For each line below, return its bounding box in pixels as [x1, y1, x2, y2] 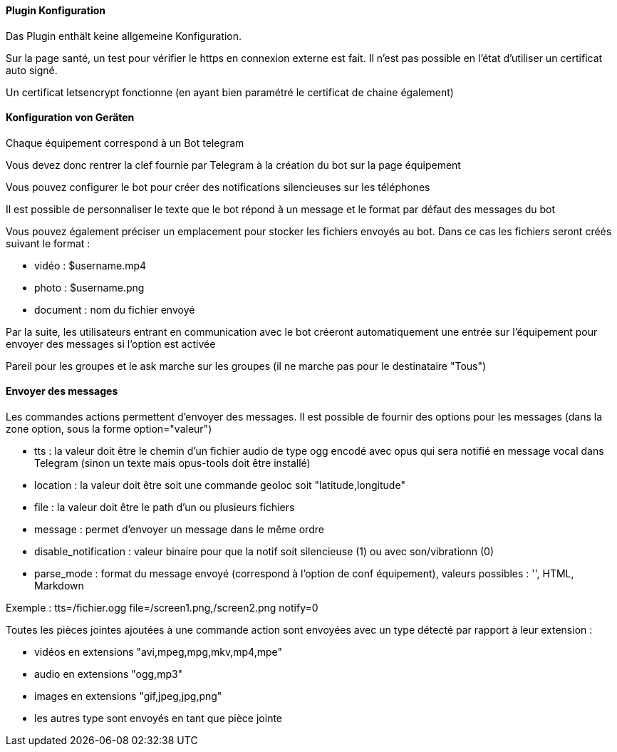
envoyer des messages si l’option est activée [6, 337, 216, 350]
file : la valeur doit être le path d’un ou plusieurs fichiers [34, 501, 295, 514]
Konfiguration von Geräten [6, 111, 135, 124]
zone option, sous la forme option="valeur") [6, 423, 212, 436]
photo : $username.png [34, 281, 145, 294]
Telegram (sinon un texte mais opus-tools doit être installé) [34, 457, 311, 470]
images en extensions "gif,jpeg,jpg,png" [34, 690, 222, 703]
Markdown [34, 580, 84, 592]
